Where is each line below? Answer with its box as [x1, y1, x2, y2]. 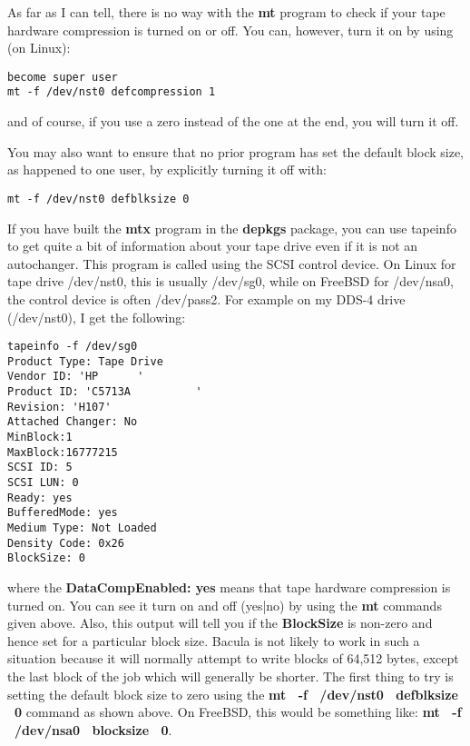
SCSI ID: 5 [7, 461, 73, 474]
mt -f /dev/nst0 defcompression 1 [7, 85, 216, 99]
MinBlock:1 [7, 431, 73, 444]
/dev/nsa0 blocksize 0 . [15, 720, 172, 739]
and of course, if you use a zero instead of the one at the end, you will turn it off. [7, 112, 459, 131]
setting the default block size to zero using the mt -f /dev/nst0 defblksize [7, 684, 458, 703]
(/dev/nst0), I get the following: [7, 307, 186, 326]
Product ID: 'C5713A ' [7, 385, 202, 399]
